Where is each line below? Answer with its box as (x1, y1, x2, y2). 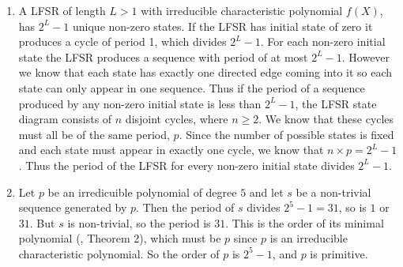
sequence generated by (18, 199, 127, 216)
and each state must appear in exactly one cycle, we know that (18, 141, 324, 158)
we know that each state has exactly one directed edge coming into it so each (18, 64, 393, 81)
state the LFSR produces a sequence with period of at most (18, 48, 308, 65)
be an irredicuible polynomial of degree (47, 183, 237, 200)
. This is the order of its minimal (225, 214, 384, 231)
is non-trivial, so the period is (67, 214, 211, 231)
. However (341, 48, 390, 65)
